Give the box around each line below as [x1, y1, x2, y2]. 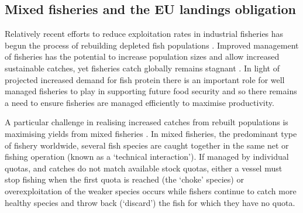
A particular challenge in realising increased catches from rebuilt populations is [5, 116, 288, 128]
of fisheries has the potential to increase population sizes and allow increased [5, 50, 280, 63]
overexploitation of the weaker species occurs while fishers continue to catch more [5, 184, 297, 197]
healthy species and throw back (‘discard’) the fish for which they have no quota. [5, 196, 295, 208]
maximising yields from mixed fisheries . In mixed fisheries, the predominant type [5, 127, 297, 139]
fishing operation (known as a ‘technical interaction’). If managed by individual [5, 150, 289, 163]
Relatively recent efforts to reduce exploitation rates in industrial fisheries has [5, 28, 284, 40]
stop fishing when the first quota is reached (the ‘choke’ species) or [5, 173, 244, 185]
